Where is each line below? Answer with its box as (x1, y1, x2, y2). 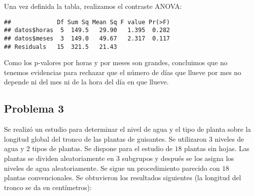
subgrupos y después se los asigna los (122, 153, 234, 163)
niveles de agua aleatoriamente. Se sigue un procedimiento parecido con (4, 162, 220, 173)
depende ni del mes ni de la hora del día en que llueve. (4, 77, 169, 87)
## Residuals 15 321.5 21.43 (4, 43, 117, 50)
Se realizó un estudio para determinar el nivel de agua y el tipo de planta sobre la (4, 124, 251, 134)
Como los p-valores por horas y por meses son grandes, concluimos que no (4, 57, 228, 68)
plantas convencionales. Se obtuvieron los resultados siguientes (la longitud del (4, 172, 241, 183)
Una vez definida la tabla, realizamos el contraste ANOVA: (4, 1, 182, 11)
